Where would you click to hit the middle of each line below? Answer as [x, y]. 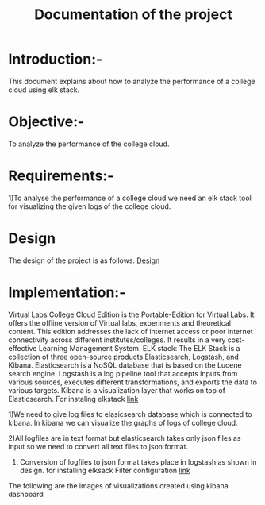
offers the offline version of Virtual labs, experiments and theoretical [120, 322]
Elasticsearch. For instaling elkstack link [73, 399]
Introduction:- [56, 59]
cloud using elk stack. [44, 90]
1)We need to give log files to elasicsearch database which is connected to [130, 414]
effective [23, 348]
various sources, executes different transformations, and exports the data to [133, 382]
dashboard [26, 494]
